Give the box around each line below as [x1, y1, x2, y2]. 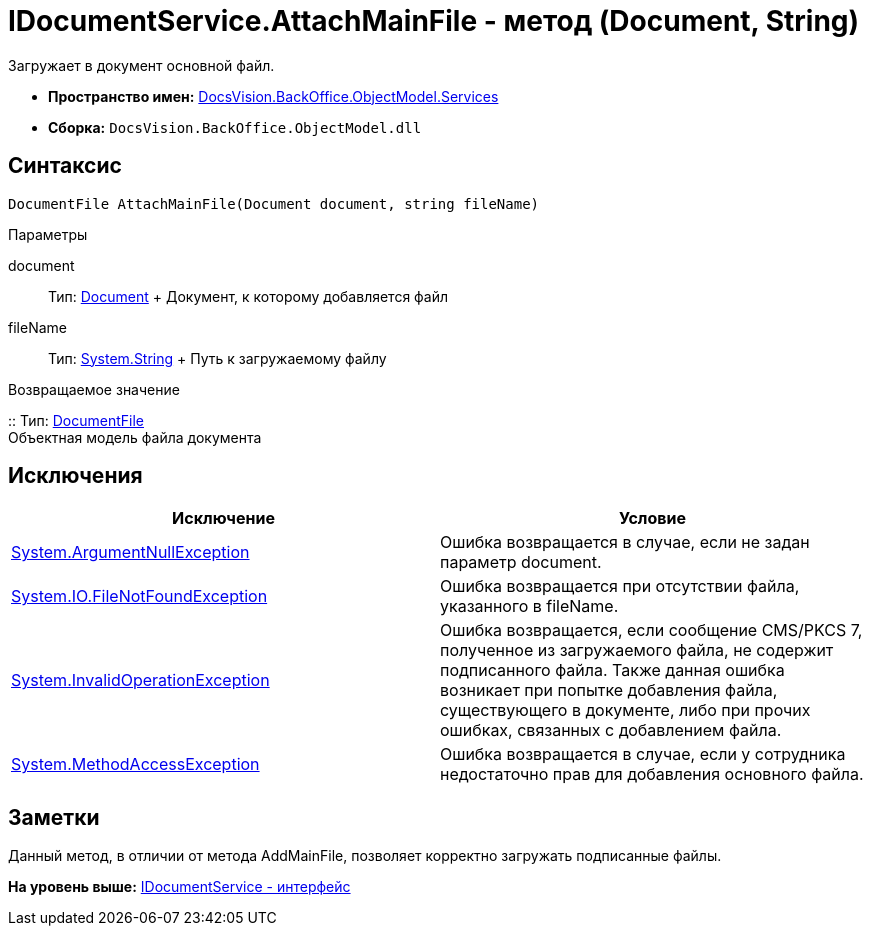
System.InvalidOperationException [11, 670, 270, 691]
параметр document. [440, 552, 602, 573]
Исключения [8, 463, 143, 489]
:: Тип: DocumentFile [8, 411, 144, 429]
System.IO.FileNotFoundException [11, 586, 268, 607]
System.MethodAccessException [11, 754, 260, 775]
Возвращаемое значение [8, 380, 180, 398]
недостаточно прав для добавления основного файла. [440, 764, 864, 785]
